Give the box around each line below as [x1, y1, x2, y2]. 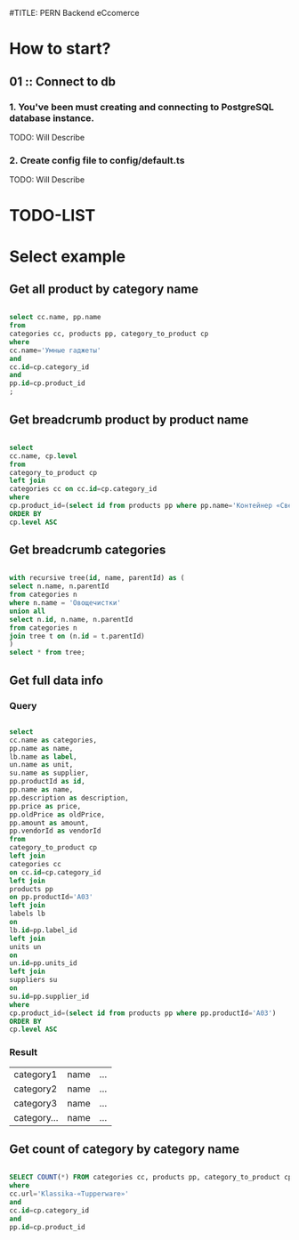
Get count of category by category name [9, 1141, 240, 1156]
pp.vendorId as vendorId [9, 826, 101, 835]
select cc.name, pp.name [9, 313, 101, 322]
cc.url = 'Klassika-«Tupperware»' [9, 1189, 129, 1199]
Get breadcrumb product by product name [9, 412, 249, 427]
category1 [13, 1067, 58, 1080]
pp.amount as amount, [9, 818, 90, 827]
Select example [9, 246, 126, 266]
